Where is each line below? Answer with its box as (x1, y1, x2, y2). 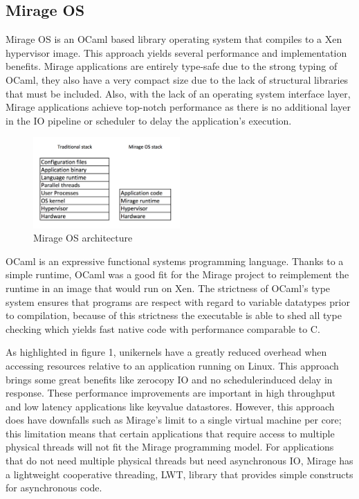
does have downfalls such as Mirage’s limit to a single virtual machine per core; (6, 412, 342, 427)
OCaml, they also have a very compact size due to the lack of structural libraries (6, 72, 349, 87)
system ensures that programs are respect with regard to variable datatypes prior (6, 294, 350, 309)
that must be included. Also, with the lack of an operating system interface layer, (6, 86, 351, 100)
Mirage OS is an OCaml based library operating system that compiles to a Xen (6, 32, 342, 46)
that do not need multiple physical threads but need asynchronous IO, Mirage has (6, 453, 353, 468)
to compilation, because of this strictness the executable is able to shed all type (6, 308, 342, 323)
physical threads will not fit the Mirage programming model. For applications (6, 439, 334, 454)
